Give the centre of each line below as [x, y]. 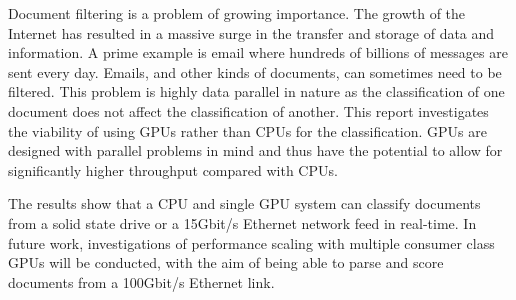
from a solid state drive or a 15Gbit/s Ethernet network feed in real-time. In [242, 222]
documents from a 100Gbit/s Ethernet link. [141, 281]
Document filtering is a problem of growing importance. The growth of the [237, 13]
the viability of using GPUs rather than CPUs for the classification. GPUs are [247, 130]
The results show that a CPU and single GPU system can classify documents [244, 203]
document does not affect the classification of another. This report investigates [248, 110]
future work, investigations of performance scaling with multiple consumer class [251, 242]
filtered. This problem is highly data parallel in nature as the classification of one [256, 91]
